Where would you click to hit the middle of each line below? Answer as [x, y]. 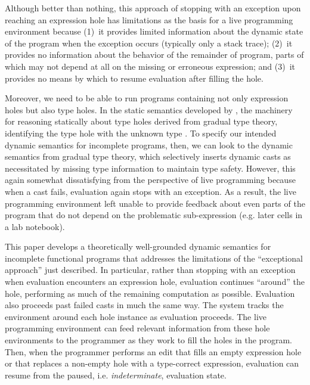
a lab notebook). [35, 226]
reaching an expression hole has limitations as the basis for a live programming [149, 19]
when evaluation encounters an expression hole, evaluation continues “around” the [155, 282]
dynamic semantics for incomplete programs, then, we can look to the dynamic [149, 145]
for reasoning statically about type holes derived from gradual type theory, [141, 121]
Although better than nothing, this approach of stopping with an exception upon [153, 8]
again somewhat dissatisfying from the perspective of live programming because [150, 180]
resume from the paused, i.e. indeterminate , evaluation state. [116, 375]
